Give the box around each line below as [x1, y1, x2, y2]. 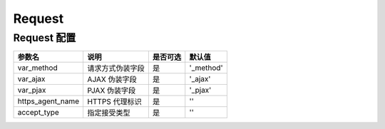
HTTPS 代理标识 [87, 97, 142, 107]
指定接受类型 [87, 108, 131, 118]
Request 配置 [13, 31, 76, 44]
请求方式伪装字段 [87, 63, 145, 73]
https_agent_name [17, 96, 80, 106]
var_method [17, 63, 58, 73]
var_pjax [17, 86, 46, 96]
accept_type [17, 108, 60, 118]
